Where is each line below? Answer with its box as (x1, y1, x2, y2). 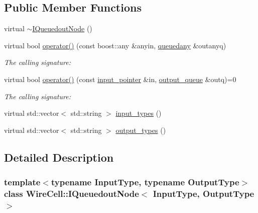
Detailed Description (4, 149, 114, 165)
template (4, 176, 41, 188)
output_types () (115, 124, 166, 135)
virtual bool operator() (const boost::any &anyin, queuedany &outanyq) (4, 40, 226, 50)
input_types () (115, 108, 162, 118)
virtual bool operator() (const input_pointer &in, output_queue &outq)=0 (4, 74, 236, 84)
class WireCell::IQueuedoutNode (4, 187, 139, 199)
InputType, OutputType (153, 187, 254, 199)
